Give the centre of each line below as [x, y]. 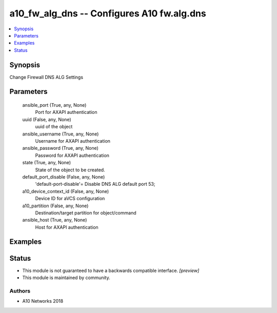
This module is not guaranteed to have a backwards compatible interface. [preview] [111, 270]
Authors [20, 291]
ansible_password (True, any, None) [60, 148]
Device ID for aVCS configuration [70, 199]
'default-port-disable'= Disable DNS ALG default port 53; [95, 184]
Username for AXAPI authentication [73, 141]
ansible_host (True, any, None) [55, 220]
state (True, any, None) [47, 163]
